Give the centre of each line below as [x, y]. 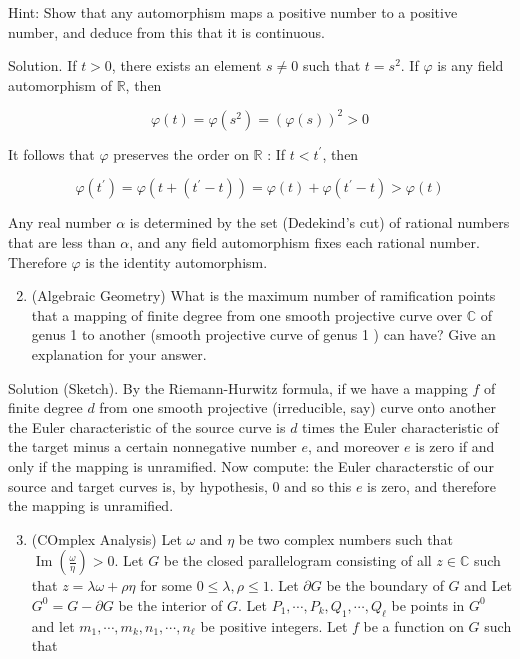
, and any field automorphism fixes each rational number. [304, 242]
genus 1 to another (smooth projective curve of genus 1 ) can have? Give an [263, 334]
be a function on [413, 625]
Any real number [60, 222]
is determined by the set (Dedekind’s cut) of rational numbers [319, 222]
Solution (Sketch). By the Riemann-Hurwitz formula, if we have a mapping [238, 387]
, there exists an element [186, 65]
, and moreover [353, 446]
